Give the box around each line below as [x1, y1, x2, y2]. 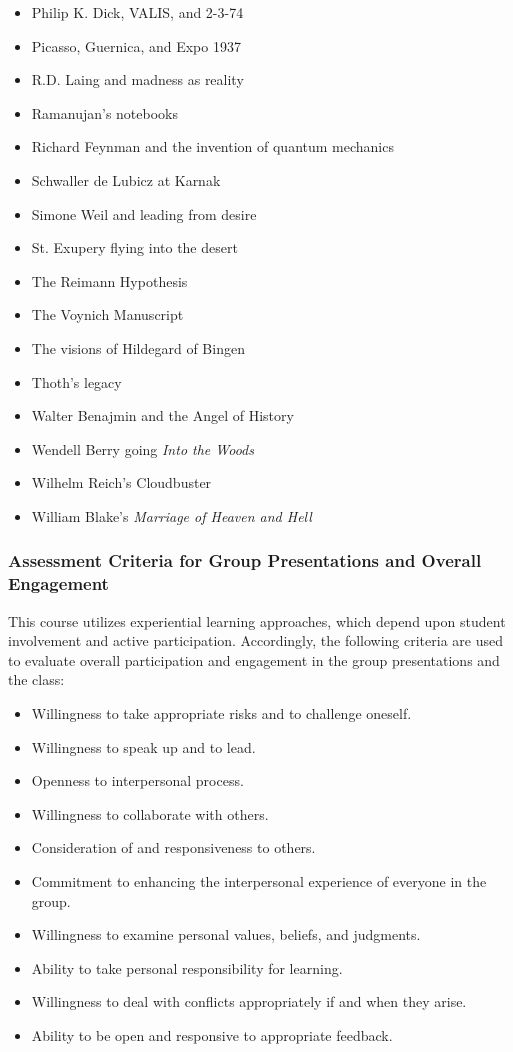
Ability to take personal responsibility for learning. [31, 957, 343, 978]
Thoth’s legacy [31, 371, 122, 392]
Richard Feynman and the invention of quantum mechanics [31, 136, 394, 157]
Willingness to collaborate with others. [31, 803, 269, 824]
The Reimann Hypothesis [31, 270, 188, 291]
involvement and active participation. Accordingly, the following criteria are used [8, 630, 503, 651]
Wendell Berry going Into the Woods [31, 438, 254, 459]
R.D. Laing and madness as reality [31, 69, 244, 90]
